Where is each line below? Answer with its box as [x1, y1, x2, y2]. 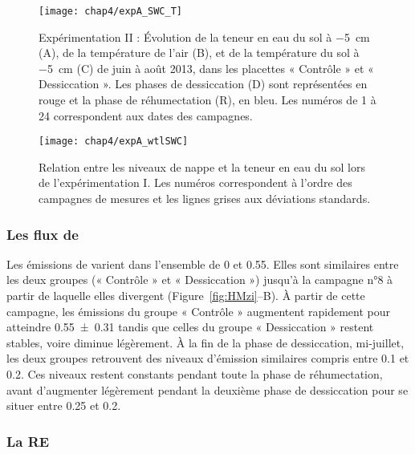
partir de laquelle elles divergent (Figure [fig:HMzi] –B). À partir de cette [6, 287, 365, 304]
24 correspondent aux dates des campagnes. [39, 107, 253, 124]
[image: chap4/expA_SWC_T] [39, 6, 182, 17]
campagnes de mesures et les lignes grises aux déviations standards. [39, 190, 371, 207]
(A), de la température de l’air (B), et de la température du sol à [39, 44, 360, 61]
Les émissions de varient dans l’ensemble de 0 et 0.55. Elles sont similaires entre [6, 255, 399, 272]
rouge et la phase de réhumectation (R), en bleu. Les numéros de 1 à [39, 91, 376, 108]
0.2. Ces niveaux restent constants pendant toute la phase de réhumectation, [6, 366, 383, 383]
